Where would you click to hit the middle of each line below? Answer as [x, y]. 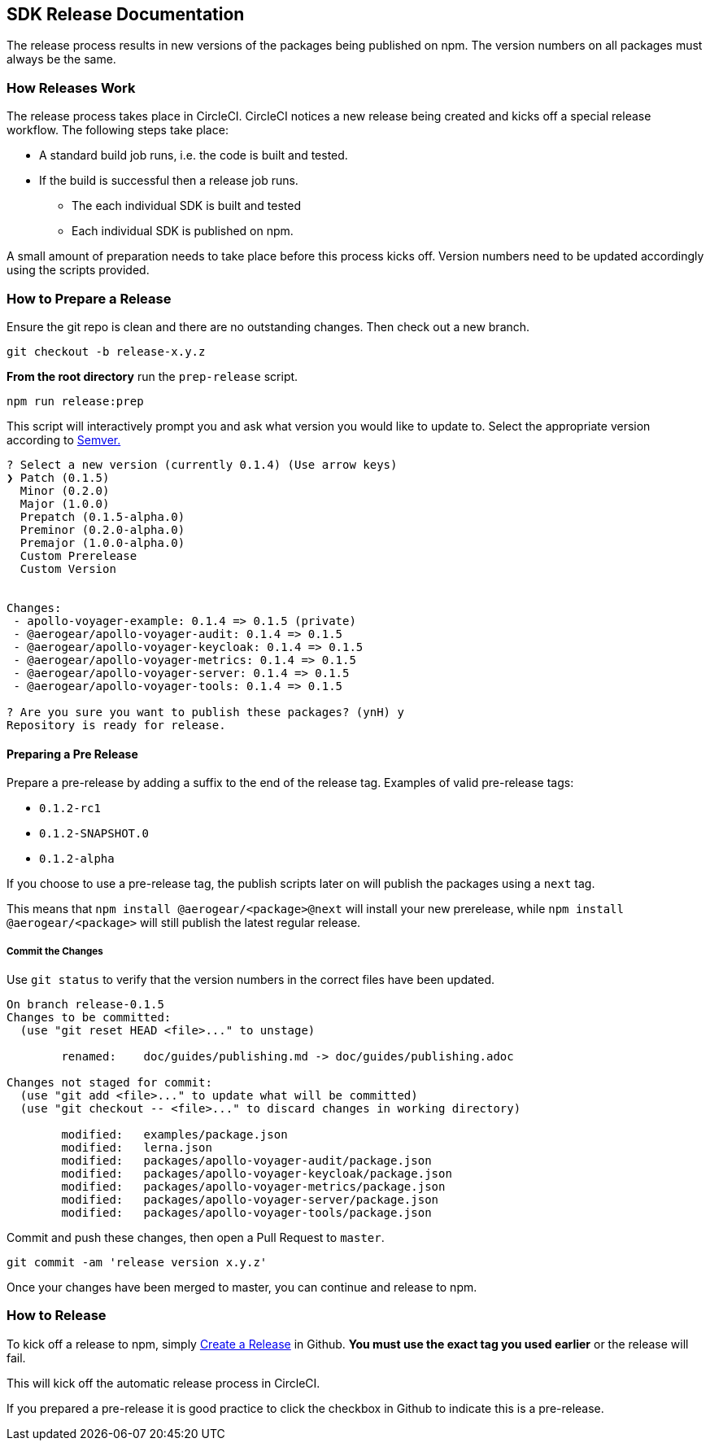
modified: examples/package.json [174, 1134]
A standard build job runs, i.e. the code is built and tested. [194, 155]
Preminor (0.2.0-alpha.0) [102, 529]
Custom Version [68, 568]
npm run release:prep [75, 401]
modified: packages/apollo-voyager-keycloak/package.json [257, 1173]
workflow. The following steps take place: [118, 130]
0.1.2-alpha [77, 859]
